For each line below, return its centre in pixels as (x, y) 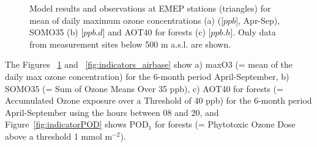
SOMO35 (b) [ (57, 32)
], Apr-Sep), (258, 20)
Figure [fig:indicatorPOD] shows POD (77, 124)
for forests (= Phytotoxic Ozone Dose (225, 124)
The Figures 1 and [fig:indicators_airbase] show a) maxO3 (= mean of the (149, 64)
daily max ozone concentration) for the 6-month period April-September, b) (147, 76)
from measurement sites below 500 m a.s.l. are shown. (130, 44)
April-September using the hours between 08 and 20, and (112, 112)
